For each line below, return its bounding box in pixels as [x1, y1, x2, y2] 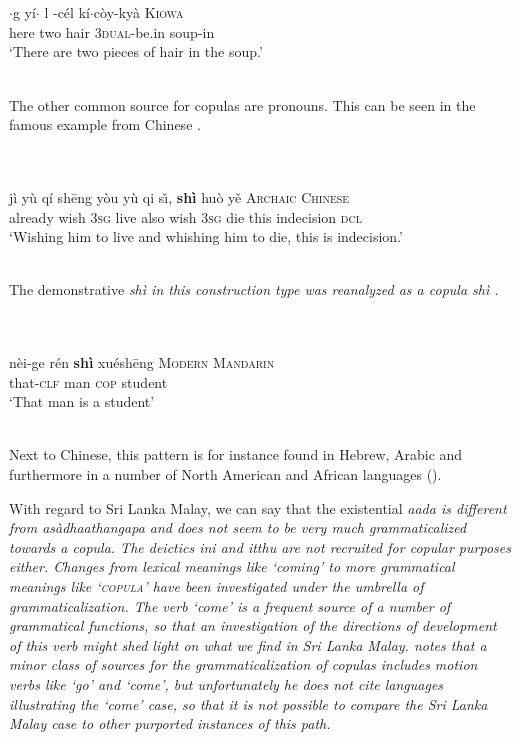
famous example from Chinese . [9, 114, 201, 135]
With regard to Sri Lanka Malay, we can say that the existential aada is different [9, 497, 507, 518]
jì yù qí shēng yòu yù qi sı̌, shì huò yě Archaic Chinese [9, 186, 350, 207]
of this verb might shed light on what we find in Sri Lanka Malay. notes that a [9, 634, 487, 655]
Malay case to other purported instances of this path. [9, 713, 331, 734]
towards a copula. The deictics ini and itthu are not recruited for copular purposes [9, 536, 511, 557]
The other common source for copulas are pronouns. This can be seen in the [9, 94, 476, 115]
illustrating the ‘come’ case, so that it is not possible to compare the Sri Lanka [9, 693, 488, 714]
